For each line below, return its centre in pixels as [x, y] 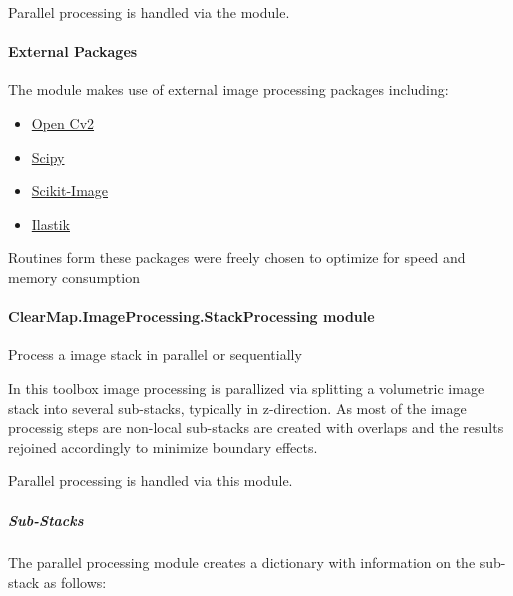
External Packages [73, 51]
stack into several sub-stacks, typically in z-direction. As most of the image [237, 407]
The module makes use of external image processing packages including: [228, 89]
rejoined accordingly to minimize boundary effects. [163, 446]
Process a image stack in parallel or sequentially [155, 354]
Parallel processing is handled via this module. [150, 480]
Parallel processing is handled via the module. [149, 12]
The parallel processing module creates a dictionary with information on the [242, 562]
